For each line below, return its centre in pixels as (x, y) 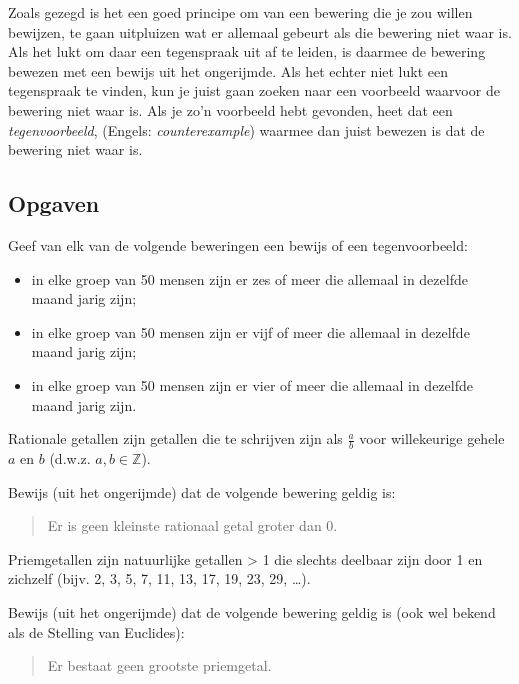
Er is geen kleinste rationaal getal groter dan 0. (192, 525)
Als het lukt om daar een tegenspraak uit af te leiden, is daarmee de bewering (247, 51)
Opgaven (54, 203)
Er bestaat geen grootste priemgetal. (159, 665)
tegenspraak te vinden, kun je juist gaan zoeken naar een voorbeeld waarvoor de (254, 90)
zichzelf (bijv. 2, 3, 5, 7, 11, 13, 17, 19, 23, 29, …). (159, 578)
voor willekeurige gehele (432, 438)
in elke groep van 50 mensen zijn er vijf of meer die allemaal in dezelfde (250, 331)
